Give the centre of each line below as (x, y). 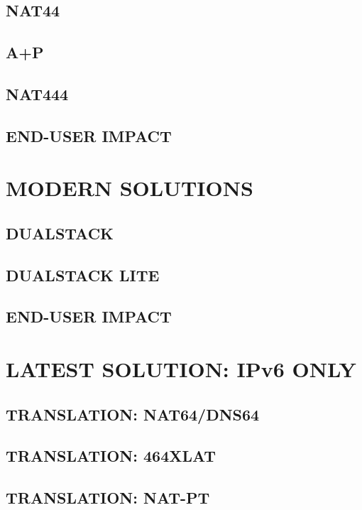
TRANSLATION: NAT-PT (108, 498)
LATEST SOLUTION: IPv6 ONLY (181, 369)
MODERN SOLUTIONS (130, 188)
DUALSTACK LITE (83, 275)
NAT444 (37, 93)
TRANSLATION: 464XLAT (111, 456)
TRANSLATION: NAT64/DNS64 (133, 414)
